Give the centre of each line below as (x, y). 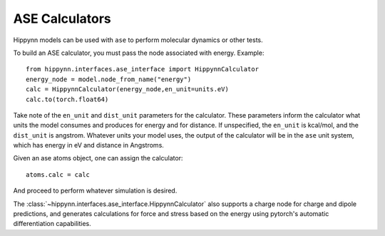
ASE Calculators (62, 19)
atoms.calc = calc (58, 174)
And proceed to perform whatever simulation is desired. (95, 191)
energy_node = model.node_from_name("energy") (109, 79)
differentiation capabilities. (52, 224)
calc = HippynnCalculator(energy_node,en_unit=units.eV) (128, 89)
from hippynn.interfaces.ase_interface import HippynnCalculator (143, 69)
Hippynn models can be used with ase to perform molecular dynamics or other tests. (138, 40)
